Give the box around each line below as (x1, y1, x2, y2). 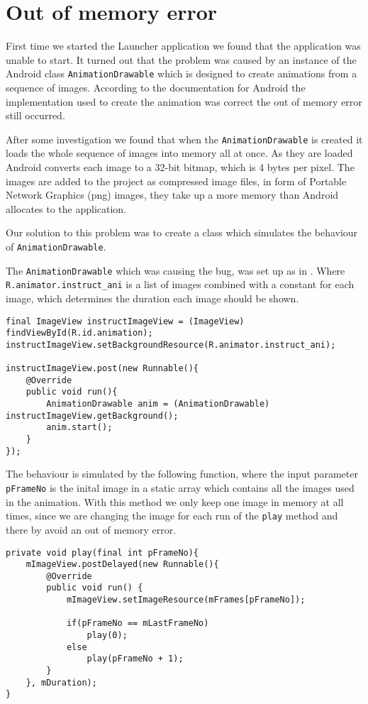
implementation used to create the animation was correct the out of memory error (6, 94, 362, 109)
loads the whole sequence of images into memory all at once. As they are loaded (6, 145, 353, 160)
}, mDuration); (26, 677, 97, 688)
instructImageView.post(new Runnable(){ (6, 363, 199, 374)
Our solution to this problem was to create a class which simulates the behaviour (6, 225, 358, 240)
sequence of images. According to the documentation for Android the (6, 79, 306, 94)
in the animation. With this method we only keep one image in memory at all (6, 494, 344, 509)
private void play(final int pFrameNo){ (6, 547, 199, 558)
